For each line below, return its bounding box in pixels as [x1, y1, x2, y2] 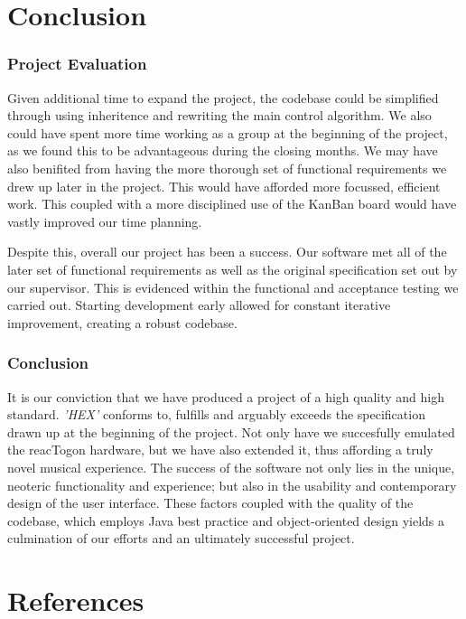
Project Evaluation [7, 52, 147, 75]
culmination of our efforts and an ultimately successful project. [7, 529, 355, 548]
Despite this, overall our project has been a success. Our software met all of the [7, 242, 447, 261]
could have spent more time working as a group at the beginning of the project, [7, 123, 448, 142]
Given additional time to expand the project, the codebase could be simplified [7, 88, 439, 107]
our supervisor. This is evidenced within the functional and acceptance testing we [7, 277, 459, 296]
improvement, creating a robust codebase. [7, 313, 238, 332]
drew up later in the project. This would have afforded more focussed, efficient [7, 176, 441, 195]
